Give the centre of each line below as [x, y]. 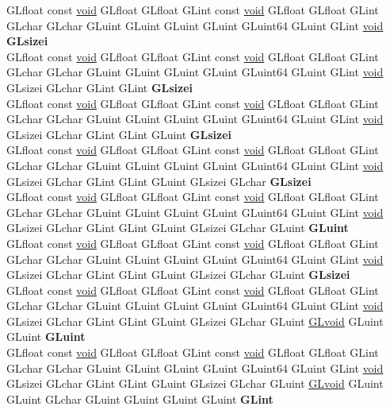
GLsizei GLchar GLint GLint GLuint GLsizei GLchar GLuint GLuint [178, 228]
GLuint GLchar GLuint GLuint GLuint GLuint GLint [140, 398]
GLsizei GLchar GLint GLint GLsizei [100, 87]
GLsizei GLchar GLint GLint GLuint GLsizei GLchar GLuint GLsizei [178, 275]
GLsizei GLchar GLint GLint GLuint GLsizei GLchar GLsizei [159, 181]
